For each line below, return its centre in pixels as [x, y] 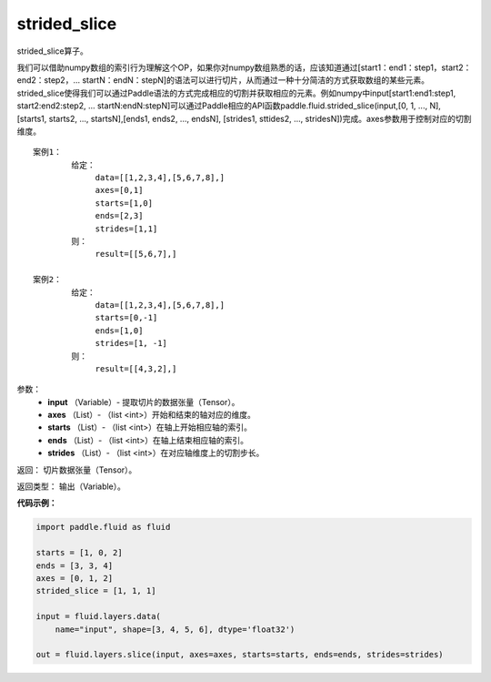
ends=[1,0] [119, 331]
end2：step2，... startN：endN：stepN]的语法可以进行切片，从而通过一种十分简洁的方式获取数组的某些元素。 [223, 80]
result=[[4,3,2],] [136, 368]
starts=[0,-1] [126, 318]
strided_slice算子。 [52, 51]
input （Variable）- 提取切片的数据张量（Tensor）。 [144, 402]
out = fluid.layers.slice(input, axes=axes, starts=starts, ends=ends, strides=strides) [240, 655]
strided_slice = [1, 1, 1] [96, 591]
